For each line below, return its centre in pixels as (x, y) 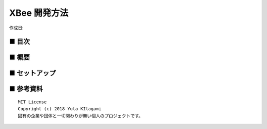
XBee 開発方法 (39, 13)
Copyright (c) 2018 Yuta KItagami (60, 109)
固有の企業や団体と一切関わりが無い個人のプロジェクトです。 (81, 116)
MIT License (32, 102)
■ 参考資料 (26, 89)
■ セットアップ (33, 73)
